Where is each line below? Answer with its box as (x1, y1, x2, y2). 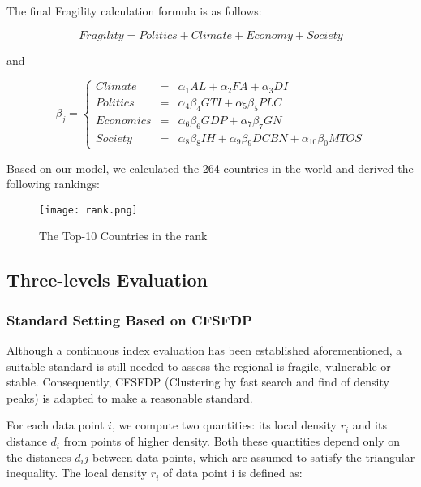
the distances (6, 448, 71, 465)
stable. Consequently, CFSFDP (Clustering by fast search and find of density (6, 373, 389, 390)
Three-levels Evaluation (6, 267, 208, 292)
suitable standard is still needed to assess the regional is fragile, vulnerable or (6, 357, 391, 374)
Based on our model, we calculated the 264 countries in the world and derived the (6, 159, 414, 176)
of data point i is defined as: (162, 464, 303, 481)
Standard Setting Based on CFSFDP (6, 309, 252, 330)
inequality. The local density (6, 464, 148, 481)
